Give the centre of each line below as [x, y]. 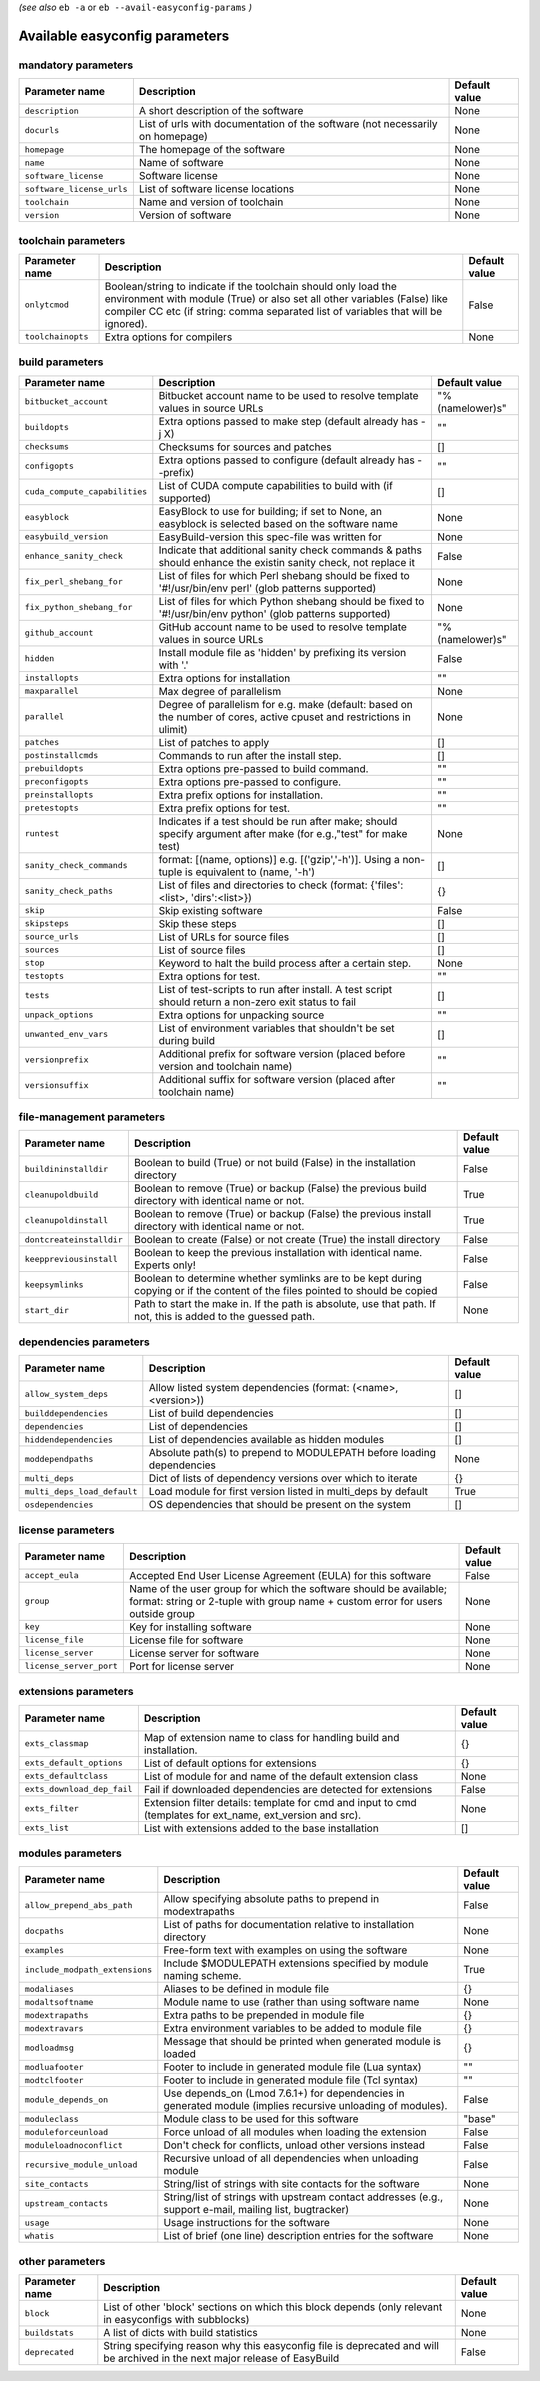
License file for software [186, 1640]
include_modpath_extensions [88, 1969]
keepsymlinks [54, 1284]
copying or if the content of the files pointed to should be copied [285, 1291]
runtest [42, 833]
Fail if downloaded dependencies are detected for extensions [288, 1789]
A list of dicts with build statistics [181, 2333]
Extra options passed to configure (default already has [286, 460]
